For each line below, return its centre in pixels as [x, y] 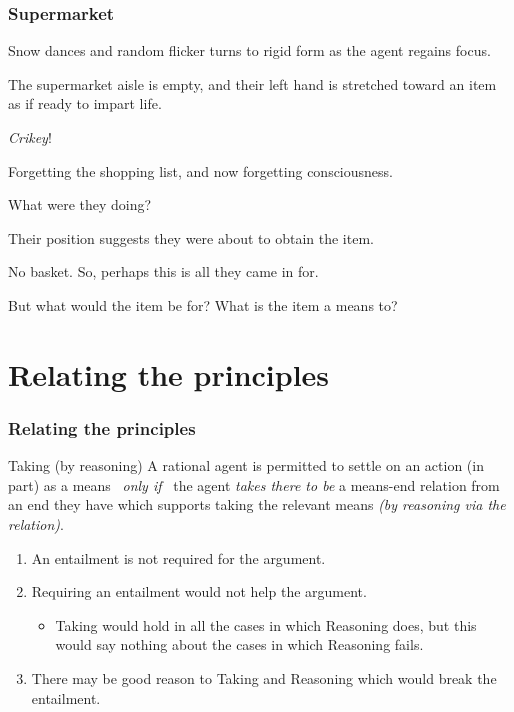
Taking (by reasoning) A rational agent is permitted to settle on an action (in [246, 465]
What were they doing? [80, 204]
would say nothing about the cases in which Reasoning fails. [239, 644]
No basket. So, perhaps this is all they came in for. [163, 271]
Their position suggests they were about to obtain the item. [191, 237]
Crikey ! [30, 137]
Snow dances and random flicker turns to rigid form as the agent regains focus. [249, 50]
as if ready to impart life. [85, 103]
